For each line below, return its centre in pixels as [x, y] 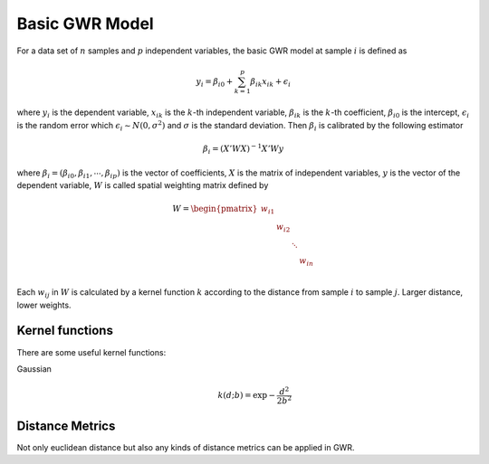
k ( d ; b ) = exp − [247, 395]
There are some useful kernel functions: [91, 352]
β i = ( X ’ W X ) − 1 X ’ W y [243, 149]
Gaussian [34, 369]
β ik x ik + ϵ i [271, 82]
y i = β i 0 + [215, 82]
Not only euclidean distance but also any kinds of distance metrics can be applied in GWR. [186, 447]
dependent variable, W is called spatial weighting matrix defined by [143, 185]
